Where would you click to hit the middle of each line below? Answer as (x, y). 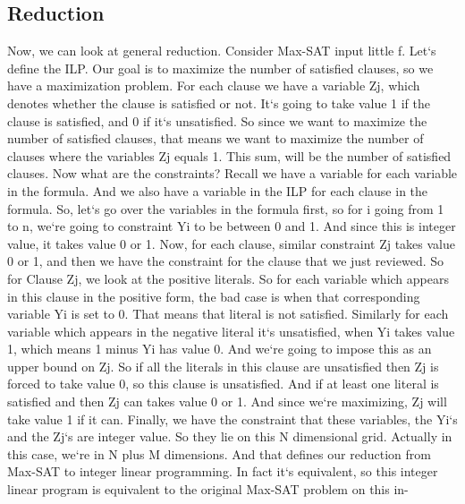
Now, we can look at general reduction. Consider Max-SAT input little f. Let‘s (222, 51)
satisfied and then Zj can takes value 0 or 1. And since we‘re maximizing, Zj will (227, 401)
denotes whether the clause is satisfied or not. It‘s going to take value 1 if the (219, 103)
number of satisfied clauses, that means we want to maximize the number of (216, 138)
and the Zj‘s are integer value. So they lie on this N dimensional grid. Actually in (230, 436)
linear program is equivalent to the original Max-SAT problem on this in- (208, 489)
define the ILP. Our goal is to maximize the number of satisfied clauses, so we (220, 68)
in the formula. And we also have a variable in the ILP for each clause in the (218, 190)
